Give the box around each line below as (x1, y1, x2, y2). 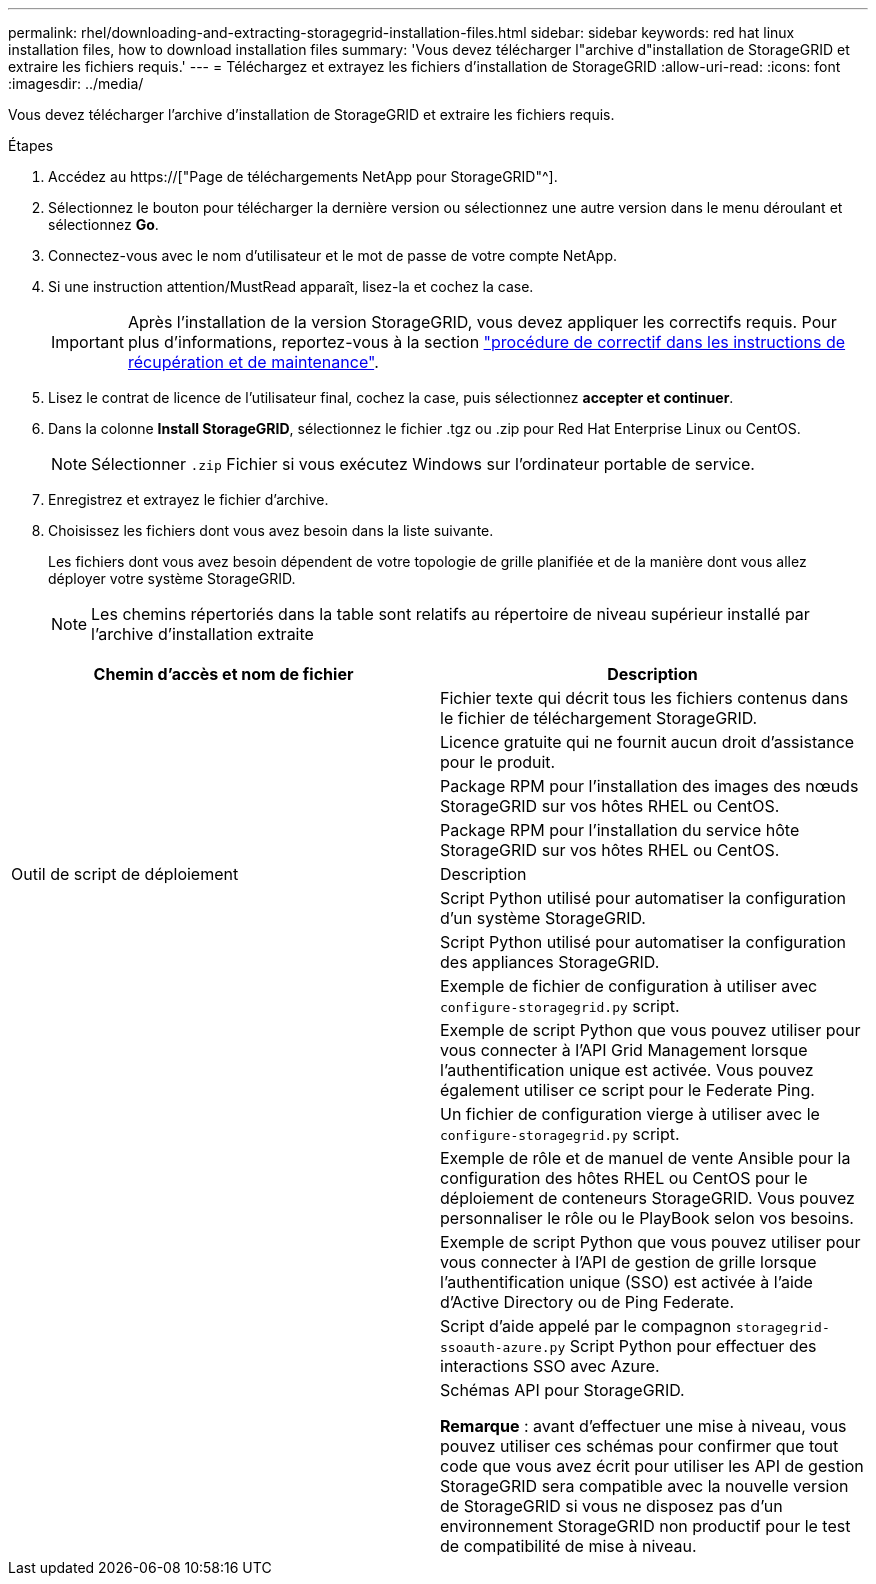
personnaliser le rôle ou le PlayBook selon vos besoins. (440, 1208, 854, 1228)
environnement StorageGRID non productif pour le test (440, 1516, 851, 1536)
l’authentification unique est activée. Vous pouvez (440, 1060, 814, 1080)
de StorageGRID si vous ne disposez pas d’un (440, 1496, 783, 1516)
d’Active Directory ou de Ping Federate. (440, 1292, 734, 1312)
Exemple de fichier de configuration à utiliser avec (440, 976, 818, 996)
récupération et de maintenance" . (127, 352, 379, 372)
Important (51, 332, 124, 352)
